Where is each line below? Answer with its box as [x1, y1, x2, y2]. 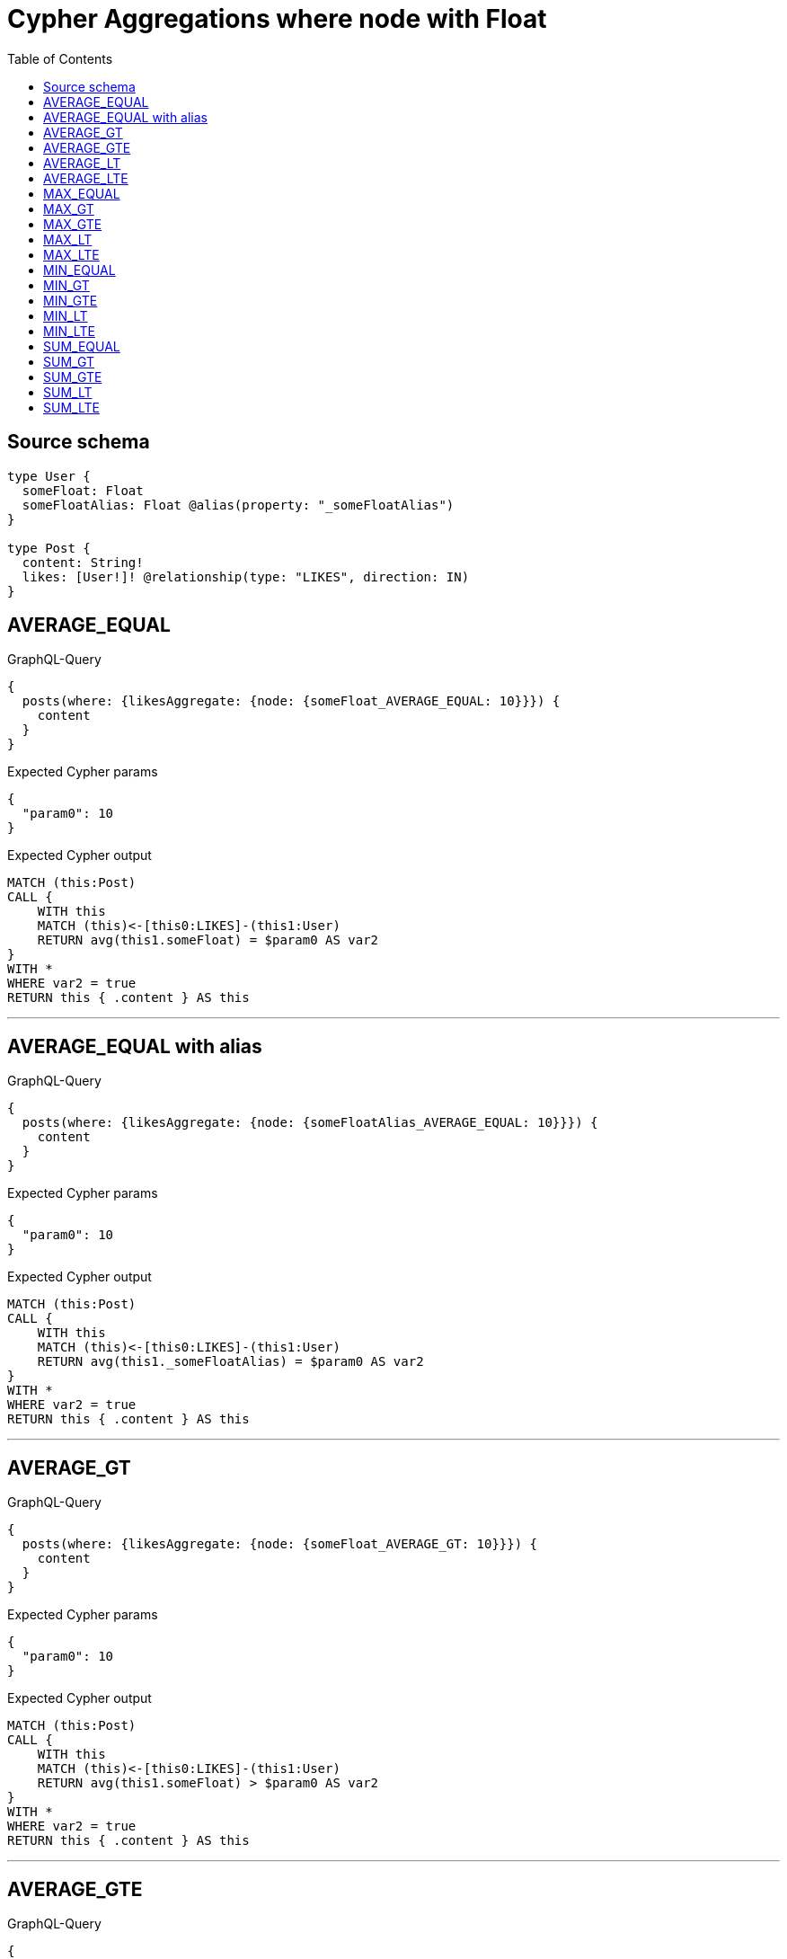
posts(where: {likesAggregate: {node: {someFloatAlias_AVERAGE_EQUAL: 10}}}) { [22, 1115, 598, 1130]
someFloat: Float [22, 483, 144, 498]
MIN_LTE [43, 323, 95, 339]
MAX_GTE [43, 216, 102, 232]
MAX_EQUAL [43, 185, 120, 201]
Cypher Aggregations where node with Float [7, 4, 547, 34]
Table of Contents [7, 50, 113, 66]
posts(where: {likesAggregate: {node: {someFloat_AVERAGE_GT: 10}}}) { [22, 1537, 538, 1552]
